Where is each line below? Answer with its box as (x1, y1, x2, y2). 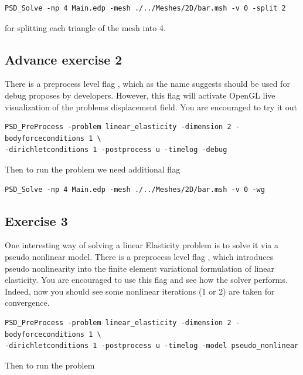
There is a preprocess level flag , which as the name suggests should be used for (5, 77, 290, 90)
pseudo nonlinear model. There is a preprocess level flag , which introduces (5, 250, 274, 262)
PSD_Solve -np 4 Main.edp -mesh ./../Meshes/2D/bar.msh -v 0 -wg (5, 185, 265, 194)
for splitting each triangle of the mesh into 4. (5, 21, 166, 33)
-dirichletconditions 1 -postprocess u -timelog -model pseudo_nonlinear (5, 342, 299, 350)
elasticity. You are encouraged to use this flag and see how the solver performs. (5, 273, 288, 286)
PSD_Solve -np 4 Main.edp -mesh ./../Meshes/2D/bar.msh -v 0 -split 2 (5, 4, 286, 12)
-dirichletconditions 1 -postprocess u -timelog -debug (5, 146, 227, 154)
